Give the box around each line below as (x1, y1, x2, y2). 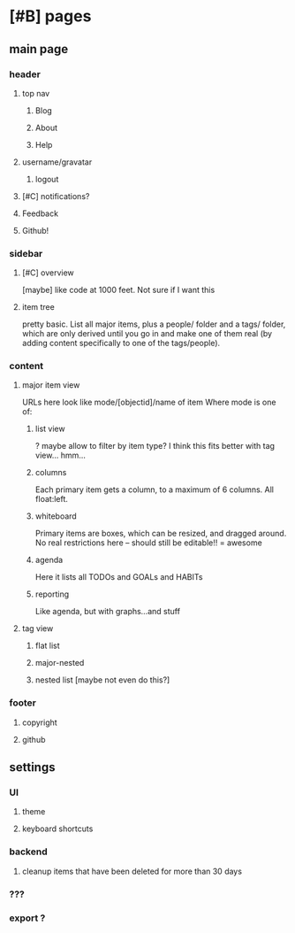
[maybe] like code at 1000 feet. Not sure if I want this (21, 285, 216, 296)
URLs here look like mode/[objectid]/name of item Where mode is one (21, 397, 276, 408)
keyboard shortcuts (21, 823, 94, 834)
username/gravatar (21, 157, 93, 167)
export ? (9, 912, 46, 924)
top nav (21, 88, 50, 98)
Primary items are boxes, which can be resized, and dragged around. (34, 528, 287, 539)
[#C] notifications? (21, 190, 90, 201)
